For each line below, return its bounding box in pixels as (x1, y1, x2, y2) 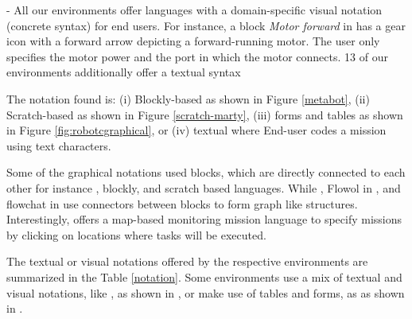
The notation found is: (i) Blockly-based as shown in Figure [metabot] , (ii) (6, 90, 370, 107)
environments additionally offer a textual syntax (6, 64, 241, 80)
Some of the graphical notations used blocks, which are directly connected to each (6, 164, 406, 181)
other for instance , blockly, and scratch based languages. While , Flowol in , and (6, 179, 401, 196)
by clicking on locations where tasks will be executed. (6, 226, 266, 243)
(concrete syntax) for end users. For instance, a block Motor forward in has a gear (6, 17, 406, 33)
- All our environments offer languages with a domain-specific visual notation (6, 2, 383, 18)
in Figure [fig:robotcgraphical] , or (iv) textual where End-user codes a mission (6, 122, 387, 138)
